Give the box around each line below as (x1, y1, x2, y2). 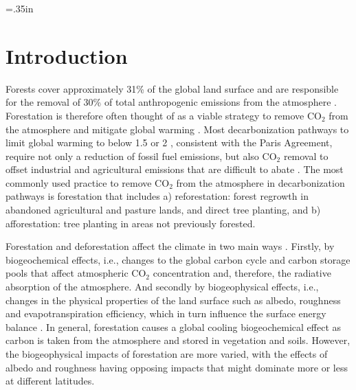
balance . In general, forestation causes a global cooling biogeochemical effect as (5, 319, 342, 334)
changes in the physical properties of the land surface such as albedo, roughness (5, 292, 341, 307)
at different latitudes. (5, 374, 95, 388)
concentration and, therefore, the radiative (153, 266, 331, 280)
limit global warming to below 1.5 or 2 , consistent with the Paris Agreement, (5, 135, 333, 150)
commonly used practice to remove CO (5, 175, 170, 190)
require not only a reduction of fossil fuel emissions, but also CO (5, 148, 277, 163)
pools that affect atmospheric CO (5, 266, 146, 280)
